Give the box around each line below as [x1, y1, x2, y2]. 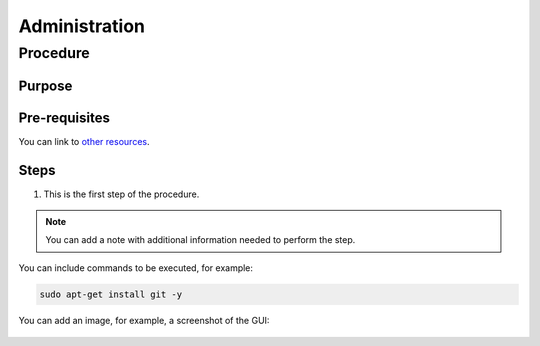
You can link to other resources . [18, 135, 150, 147]
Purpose [18, 77, 73, 94]
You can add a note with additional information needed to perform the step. [45, 234, 356, 246]
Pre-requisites [18, 109, 110, 126]
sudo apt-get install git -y [39, 288, 183, 300]
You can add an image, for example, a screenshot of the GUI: [18, 314, 270, 326]
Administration [18, 15, 145, 37]
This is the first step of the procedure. [43, 188, 200, 200]
